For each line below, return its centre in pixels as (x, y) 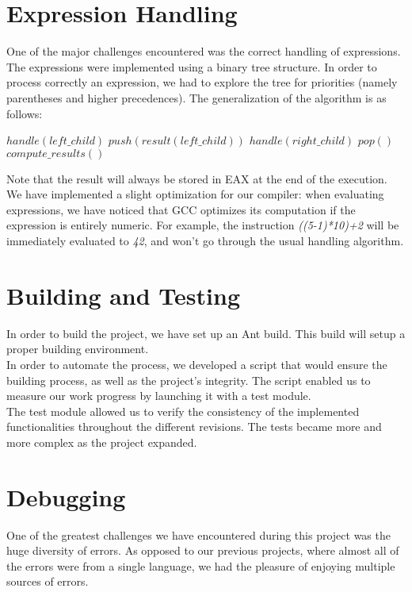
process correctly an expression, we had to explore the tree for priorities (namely (202, 82)
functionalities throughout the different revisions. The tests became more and (194, 427)
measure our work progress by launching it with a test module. (159, 396)
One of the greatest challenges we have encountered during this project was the (198, 534)
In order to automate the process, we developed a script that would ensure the (197, 364)
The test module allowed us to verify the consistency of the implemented (183, 411)
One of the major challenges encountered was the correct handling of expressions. (204, 51)
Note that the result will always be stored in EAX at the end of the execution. (197, 178)
